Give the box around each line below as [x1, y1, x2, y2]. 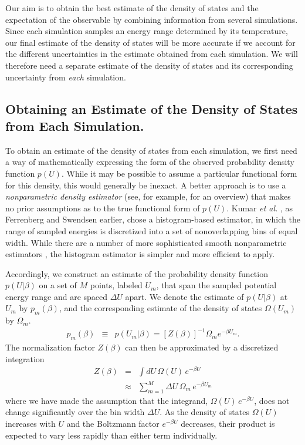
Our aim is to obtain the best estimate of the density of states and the [5, 2, 259, 14]
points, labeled [90, 279, 143, 291]
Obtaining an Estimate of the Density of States [5, 99, 298, 117]
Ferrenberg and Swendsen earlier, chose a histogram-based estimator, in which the [5, 213, 300, 225]
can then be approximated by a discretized [125, 341, 279, 353]
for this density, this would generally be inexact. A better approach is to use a [5, 178, 286, 191]
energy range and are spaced [5, 290, 108, 302]
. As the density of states [160, 406, 249, 418]
